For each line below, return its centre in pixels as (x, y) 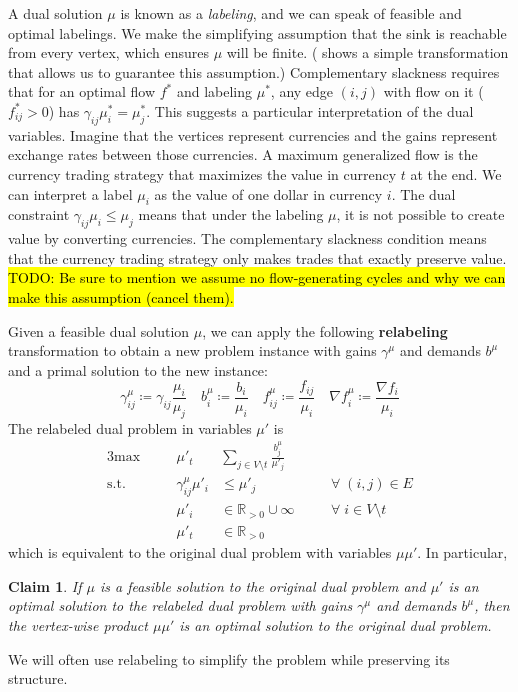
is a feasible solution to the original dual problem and (262, 585)
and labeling (214, 91)
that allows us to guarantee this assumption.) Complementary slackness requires (254, 71)
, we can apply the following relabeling (325, 330)
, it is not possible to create (420, 214)
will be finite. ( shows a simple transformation (367, 52)
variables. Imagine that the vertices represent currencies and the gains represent (253, 134)
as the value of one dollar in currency (268, 193)
